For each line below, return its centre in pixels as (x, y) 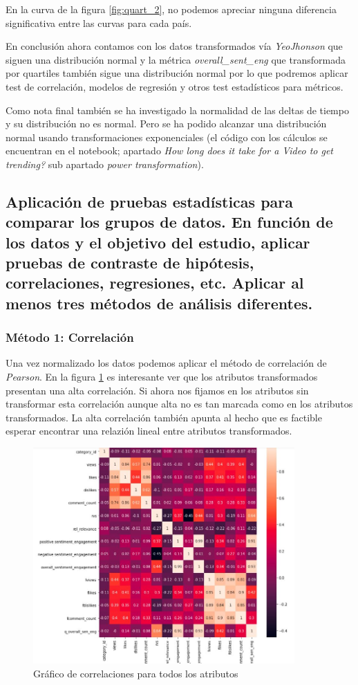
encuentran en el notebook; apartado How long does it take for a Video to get (169, 150)
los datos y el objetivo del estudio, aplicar (158, 242)
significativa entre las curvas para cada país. (99, 22)
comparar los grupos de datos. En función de (169, 222)
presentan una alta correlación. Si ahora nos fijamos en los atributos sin (157, 390)
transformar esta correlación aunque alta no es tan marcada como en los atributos (179, 404)
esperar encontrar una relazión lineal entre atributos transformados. (149, 431)
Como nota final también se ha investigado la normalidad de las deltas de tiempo (177, 110)
